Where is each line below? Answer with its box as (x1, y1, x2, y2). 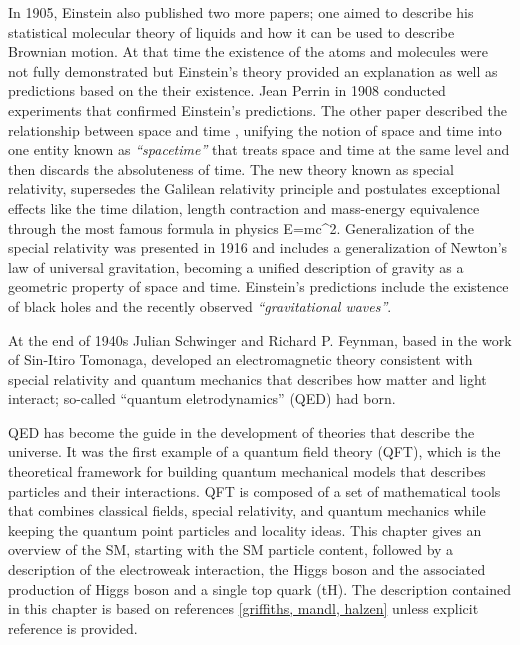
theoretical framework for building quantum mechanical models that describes (8, 461, 486, 482)
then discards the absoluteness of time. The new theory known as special (8, 158, 454, 179)
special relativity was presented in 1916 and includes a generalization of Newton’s (8, 237, 508, 258)
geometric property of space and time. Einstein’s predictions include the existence (8, 276, 509, 297)
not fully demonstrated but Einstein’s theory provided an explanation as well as (8, 60, 498, 81)
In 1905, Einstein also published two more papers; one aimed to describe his (8, 2, 474, 22)
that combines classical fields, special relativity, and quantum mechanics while (8, 500, 486, 521)
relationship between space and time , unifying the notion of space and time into (8, 119, 502, 140)
